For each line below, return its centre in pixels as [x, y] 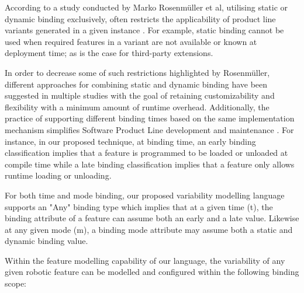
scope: [16, 283]
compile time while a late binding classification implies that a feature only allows [150, 164]
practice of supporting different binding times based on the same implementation [150, 118]
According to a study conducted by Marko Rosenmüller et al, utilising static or [146, 7]
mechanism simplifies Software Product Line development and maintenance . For [149, 129]
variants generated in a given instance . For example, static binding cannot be [144, 30]
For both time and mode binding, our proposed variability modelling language [145, 195]
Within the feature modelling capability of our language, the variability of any [145, 260]
